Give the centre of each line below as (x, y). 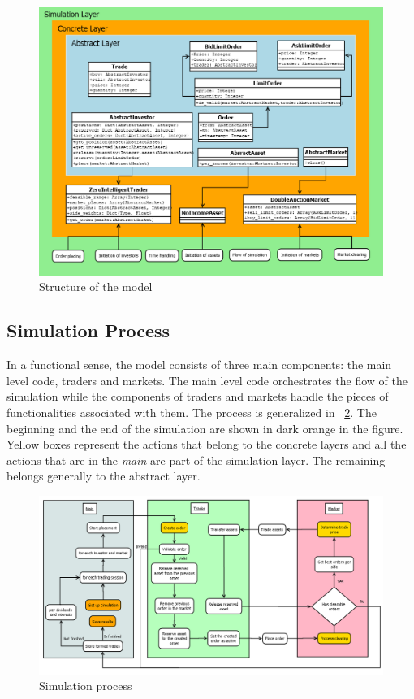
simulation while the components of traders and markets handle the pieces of (198, 396)
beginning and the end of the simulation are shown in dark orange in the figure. (205, 428)
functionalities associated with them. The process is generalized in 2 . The (192, 412)
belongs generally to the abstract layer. (103, 476)
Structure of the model (96, 287)
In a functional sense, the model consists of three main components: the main (199, 365)
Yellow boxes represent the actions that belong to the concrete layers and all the (207, 444)
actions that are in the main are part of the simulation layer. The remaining (196, 460)
